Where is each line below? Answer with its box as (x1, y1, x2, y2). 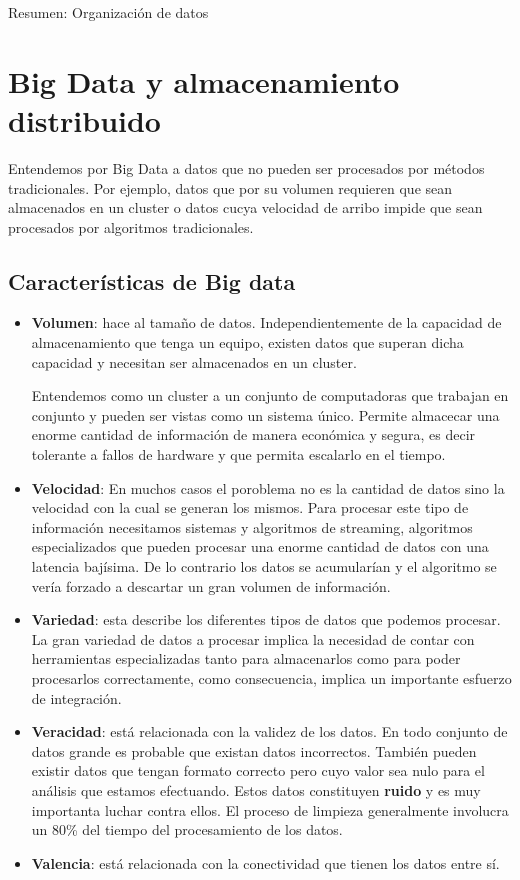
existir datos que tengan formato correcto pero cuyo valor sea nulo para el (31, 760, 485, 781)
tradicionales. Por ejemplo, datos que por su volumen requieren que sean (8, 177, 453, 198)
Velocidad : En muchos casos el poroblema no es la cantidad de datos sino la (31, 477, 505, 498)
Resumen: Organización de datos (8, 2, 209, 22)
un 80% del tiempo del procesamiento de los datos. (31, 819, 343, 840)
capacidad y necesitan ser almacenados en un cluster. (31, 351, 357, 372)
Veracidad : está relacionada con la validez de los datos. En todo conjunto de (31, 721, 508, 742)
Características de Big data (8, 265, 296, 296)
